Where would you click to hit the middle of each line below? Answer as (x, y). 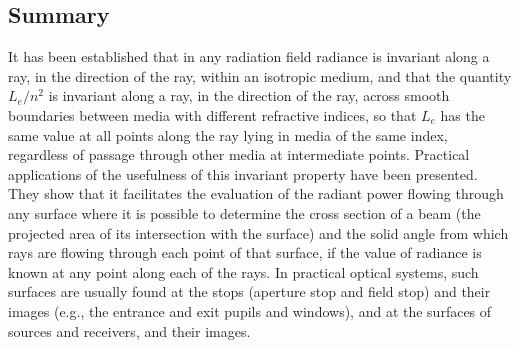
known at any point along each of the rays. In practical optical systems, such (243, 271)
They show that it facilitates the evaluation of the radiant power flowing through (256, 193)
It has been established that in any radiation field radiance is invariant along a (249, 56)
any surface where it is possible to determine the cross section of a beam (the (244, 212)
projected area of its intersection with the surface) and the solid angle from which (258, 232)
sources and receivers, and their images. (129, 330)
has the (462, 114)
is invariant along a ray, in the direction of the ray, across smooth (249, 95)
